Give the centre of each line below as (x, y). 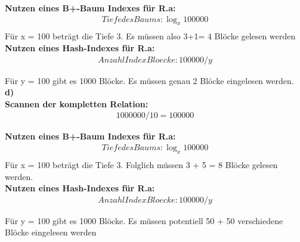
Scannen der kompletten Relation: (77, 103)
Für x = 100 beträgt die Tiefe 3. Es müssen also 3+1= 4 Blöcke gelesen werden (150, 36)
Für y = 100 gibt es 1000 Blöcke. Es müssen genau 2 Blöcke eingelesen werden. (149, 80)
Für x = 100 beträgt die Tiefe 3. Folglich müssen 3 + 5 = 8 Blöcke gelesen (141, 164)
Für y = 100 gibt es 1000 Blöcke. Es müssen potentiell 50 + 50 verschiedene (144, 220)
